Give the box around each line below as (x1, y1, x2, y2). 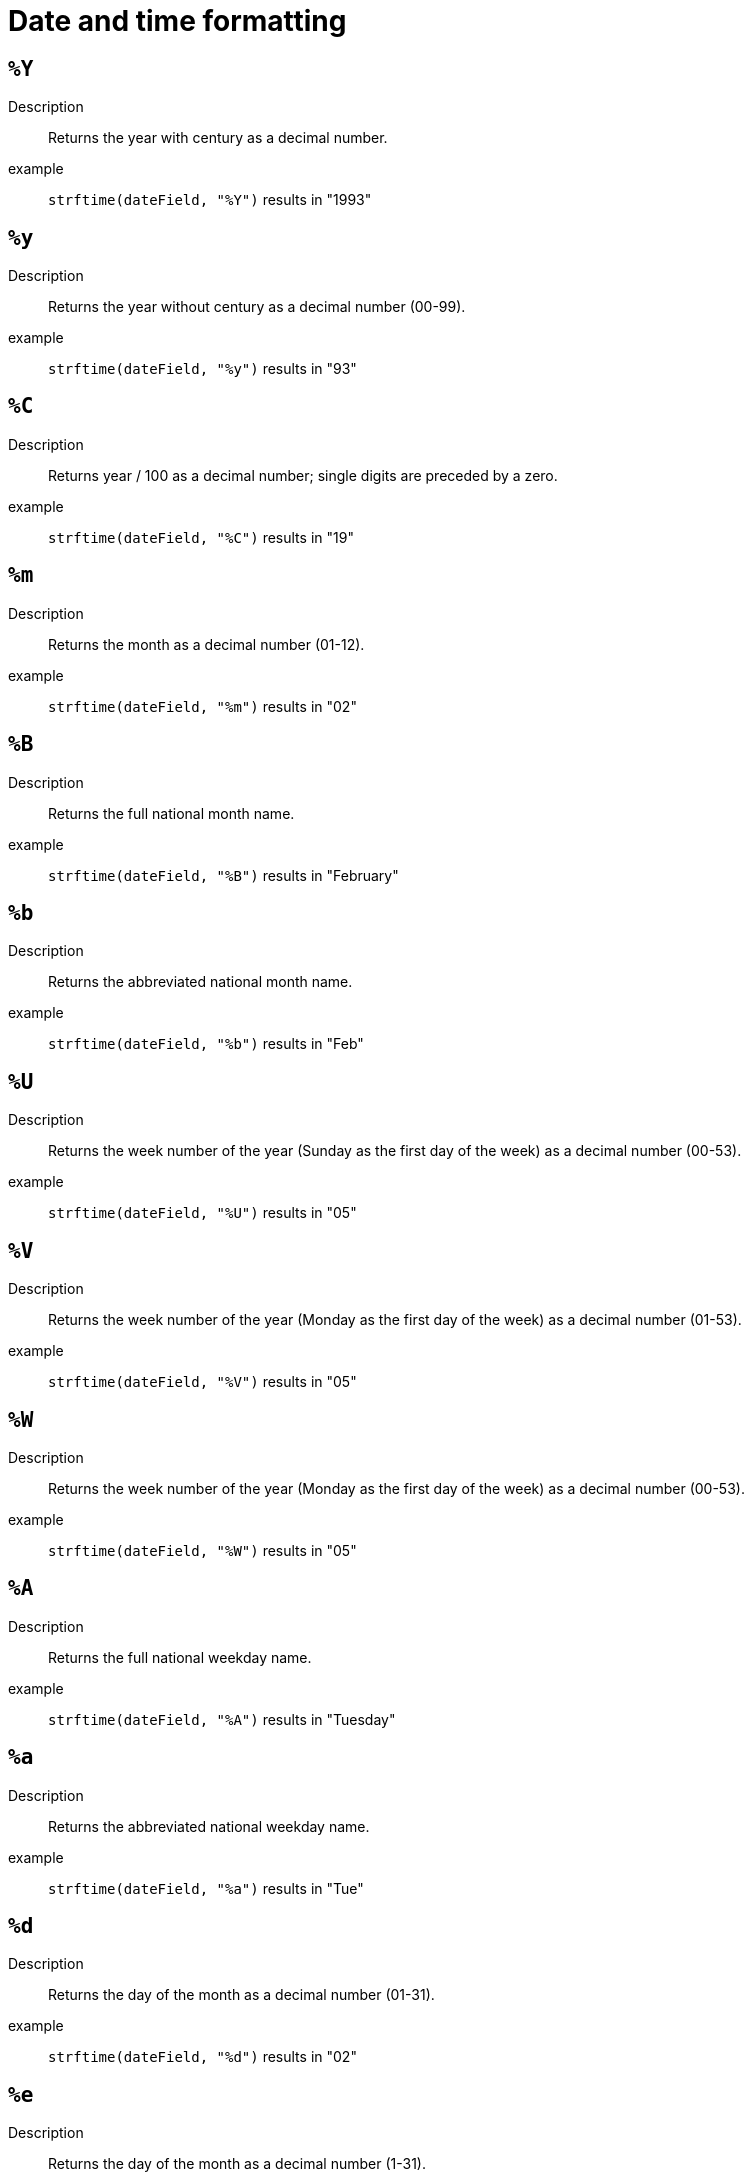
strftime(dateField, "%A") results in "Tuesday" (48, 1710, 396, 1728)
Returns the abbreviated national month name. (48, 973, 353, 991)
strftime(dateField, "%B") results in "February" (48, 866, 399, 884)
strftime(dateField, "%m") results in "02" (48, 697, 357, 715)
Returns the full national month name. (48, 804, 295, 822)
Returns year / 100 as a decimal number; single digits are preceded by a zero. (48, 466, 558, 484)
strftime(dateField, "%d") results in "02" (48, 2048, 357, 2066)
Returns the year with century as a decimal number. (48, 129, 388, 147)
